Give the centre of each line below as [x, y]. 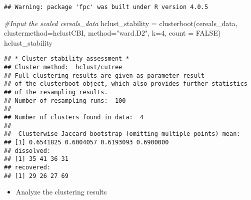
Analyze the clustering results [61, 192]
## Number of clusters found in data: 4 [74, 118]
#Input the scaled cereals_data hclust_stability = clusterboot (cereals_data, [121, 23]
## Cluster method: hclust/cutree [63, 67]
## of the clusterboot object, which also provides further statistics [126, 84]
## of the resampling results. [56, 92]
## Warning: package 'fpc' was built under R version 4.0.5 [106, 7]
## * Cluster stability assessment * [67, 59]
